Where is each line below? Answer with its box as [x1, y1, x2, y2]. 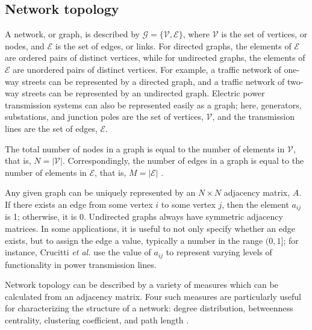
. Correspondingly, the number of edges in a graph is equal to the [62, 154, 304, 167]
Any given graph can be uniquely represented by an [5, 186, 196, 199]
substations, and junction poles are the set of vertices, [5, 110, 204, 123]
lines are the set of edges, [5, 122, 98, 134]
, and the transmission [212, 110, 295, 123]
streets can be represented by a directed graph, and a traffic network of [22, 75, 285, 87]
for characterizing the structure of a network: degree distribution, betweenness [5, 302, 293, 314]
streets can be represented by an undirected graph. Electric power [22, 87, 265, 99]
